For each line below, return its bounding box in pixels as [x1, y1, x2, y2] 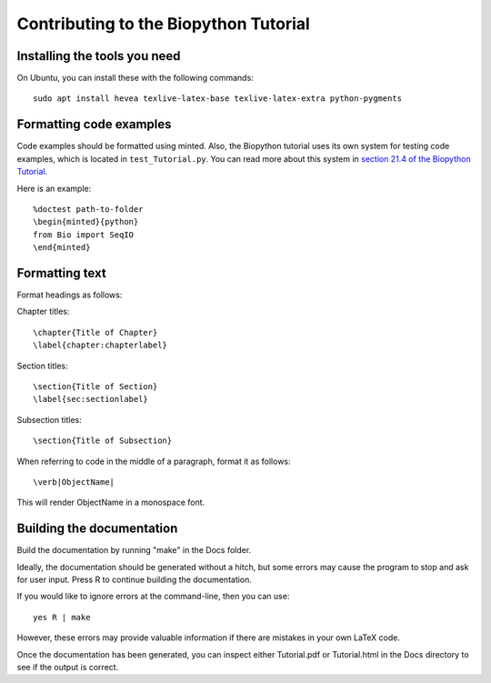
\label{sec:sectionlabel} [33, 394, 149, 405]
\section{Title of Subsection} [33, 436, 173, 446]
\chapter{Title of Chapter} [33, 327, 158, 337]
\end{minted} [33, 242, 91, 253]
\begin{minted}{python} [33, 216, 139, 227]
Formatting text [16, 265, 106, 281]
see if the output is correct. [16, 661, 119, 672]
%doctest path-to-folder [33, 204, 144, 214]
